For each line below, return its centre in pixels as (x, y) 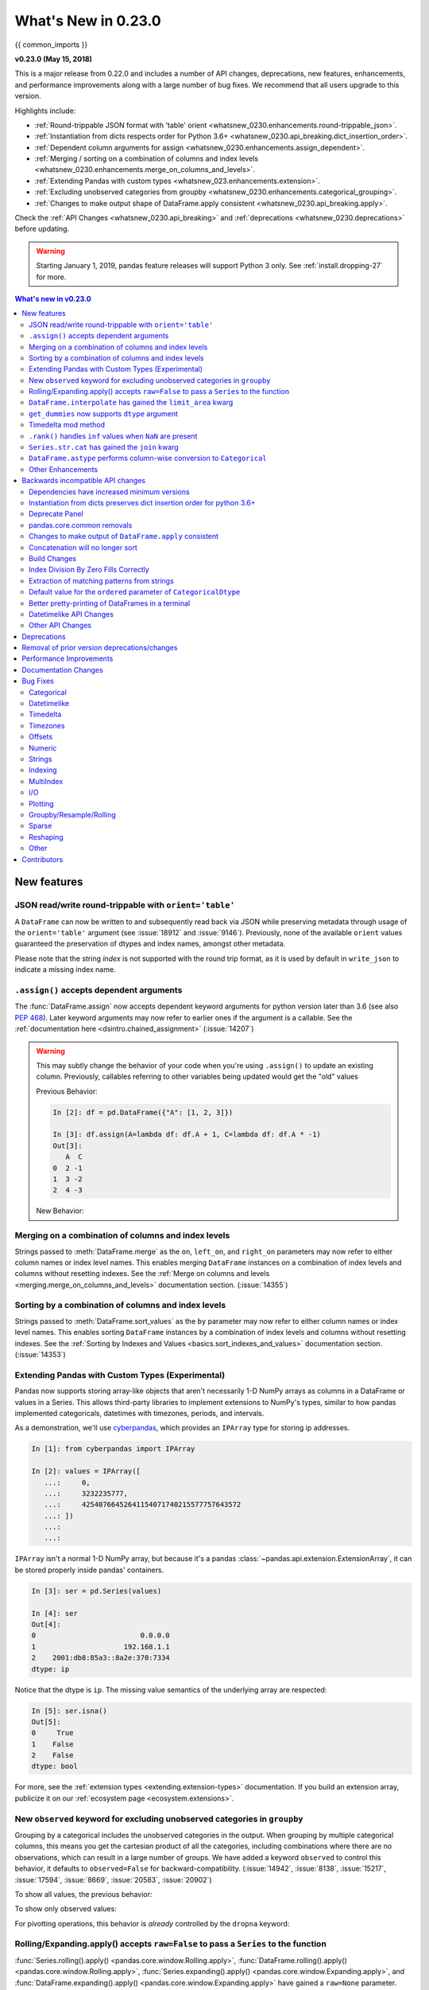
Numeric (43, 747)
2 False (52, 1756)
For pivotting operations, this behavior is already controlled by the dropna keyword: (152, 1923)
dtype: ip (50, 1669)
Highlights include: (45, 111)
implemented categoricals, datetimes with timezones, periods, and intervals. (139, 1413)
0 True (52, 1733)
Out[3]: (68, 1145)
